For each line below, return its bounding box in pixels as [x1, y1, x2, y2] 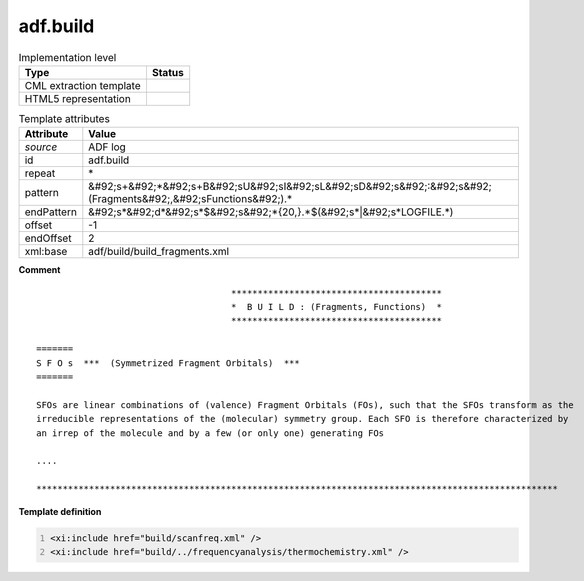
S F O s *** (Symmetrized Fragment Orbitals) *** [36, 357, 300, 369]
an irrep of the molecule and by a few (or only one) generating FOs [36, 427, 385, 439]
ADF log [88, 140, 127, 154]
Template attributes [18, 112, 110, 126]
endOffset [24, 231, 72, 245]
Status [151, 65, 184, 79]
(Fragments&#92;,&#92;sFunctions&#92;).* [88, 192, 293, 206]
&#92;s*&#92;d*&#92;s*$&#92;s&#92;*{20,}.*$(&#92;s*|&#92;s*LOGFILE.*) [88, 205, 454, 219]
